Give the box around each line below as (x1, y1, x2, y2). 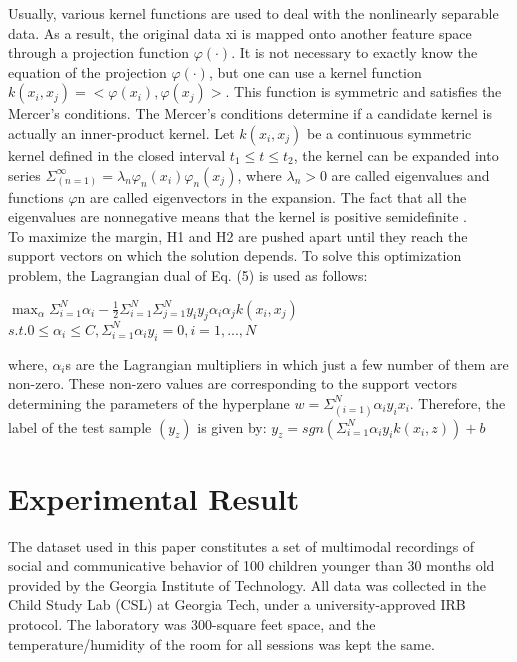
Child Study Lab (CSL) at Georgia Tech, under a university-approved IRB (8, 594, 466, 615)
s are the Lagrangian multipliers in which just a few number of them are (65, 353, 509, 374)
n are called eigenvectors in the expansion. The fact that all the (77, 186, 467, 207)
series (8, 164, 41, 185)
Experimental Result (8, 477, 300, 518)
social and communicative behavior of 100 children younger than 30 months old (8, 555, 495, 576)
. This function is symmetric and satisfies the (225, 81, 502, 102)
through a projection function (8, 42, 189, 63)
